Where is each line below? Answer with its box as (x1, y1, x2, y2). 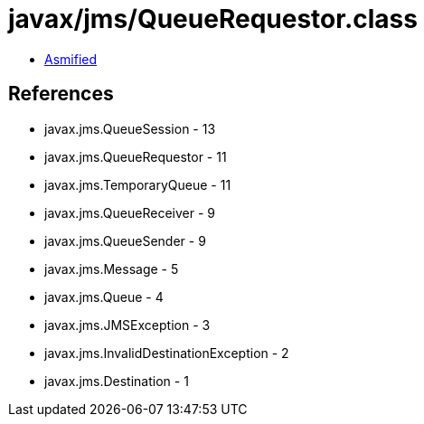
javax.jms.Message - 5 (44, 260, 179, 277)
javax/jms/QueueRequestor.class (8, 4, 418, 34)
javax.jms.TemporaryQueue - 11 (44, 176, 231, 193)
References (8, 82, 114, 106)
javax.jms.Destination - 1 (44, 372, 189, 389)
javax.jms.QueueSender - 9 (44, 232, 206, 249)
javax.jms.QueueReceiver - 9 (44, 204, 215, 221)
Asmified (44, 51, 98, 67)
